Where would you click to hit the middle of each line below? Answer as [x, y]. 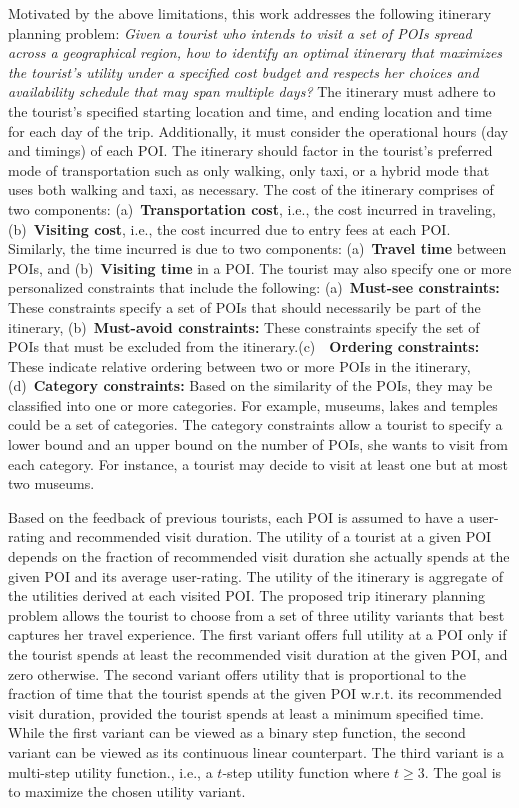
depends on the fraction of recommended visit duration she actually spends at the [259, 556]
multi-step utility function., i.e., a [110, 771]
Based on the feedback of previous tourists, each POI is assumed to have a [236, 516]
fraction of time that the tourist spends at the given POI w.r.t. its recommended [255, 693]
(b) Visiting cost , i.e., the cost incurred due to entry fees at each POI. [229, 228]
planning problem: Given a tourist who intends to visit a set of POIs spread [240, 32]
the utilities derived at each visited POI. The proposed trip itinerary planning [247, 595]
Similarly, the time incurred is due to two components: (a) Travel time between [257, 248]
